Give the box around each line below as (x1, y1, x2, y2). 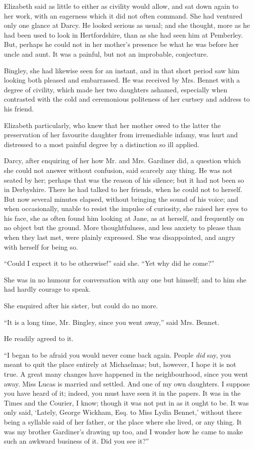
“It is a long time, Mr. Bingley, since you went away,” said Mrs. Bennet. (4, 317, 219, 327)
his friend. (4, 103, 34, 113)
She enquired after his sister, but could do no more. (4, 300, 158, 311)
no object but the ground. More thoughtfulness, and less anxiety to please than (4, 222, 241, 233)
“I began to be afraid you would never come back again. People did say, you (4, 349, 231, 360)
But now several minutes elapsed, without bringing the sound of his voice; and (4, 193, 238, 204)
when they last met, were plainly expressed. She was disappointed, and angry (4, 232, 235, 242)
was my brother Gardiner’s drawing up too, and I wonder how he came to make (4, 426, 243, 436)
